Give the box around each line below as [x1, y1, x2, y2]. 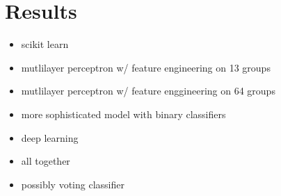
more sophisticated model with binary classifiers [21, 106, 226, 121]
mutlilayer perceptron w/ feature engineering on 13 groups [21, 60, 271, 74]
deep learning [21, 130, 79, 145]
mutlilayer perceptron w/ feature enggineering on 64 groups [21, 83, 275, 98]
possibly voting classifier [21, 177, 125, 191]
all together [21, 154, 70, 168]
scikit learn [21, 37, 69, 51]
